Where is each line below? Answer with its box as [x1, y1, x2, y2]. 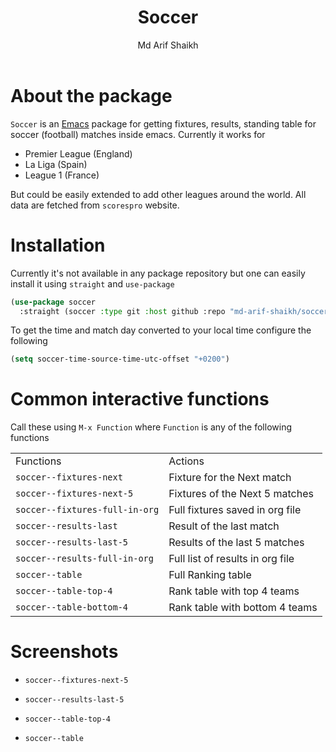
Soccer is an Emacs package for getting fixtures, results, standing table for [10, 117, 317, 130]
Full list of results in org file [168, 552, 295, 566]
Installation [10, 234, 106, 256]
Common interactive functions [10, 388, 270, 411]
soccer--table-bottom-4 [15, 602, 129, 613]
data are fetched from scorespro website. [10, 199, 180, 211]
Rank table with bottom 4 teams [168, 601, 318, 615]
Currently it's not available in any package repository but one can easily [10, 267, 306, 279]
